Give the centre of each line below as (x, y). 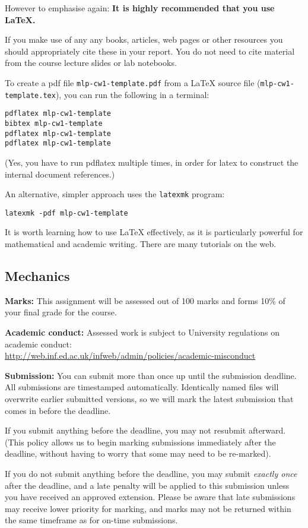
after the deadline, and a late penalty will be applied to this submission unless (147, 485)
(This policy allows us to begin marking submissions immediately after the (140, 442)
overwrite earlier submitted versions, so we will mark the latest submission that (149, 398)
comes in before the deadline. (58, 410)
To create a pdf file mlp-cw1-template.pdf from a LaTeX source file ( (133, 82)
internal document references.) (60, 174)
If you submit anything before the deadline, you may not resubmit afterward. (145, 430)
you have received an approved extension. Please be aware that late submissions (150, 497)
